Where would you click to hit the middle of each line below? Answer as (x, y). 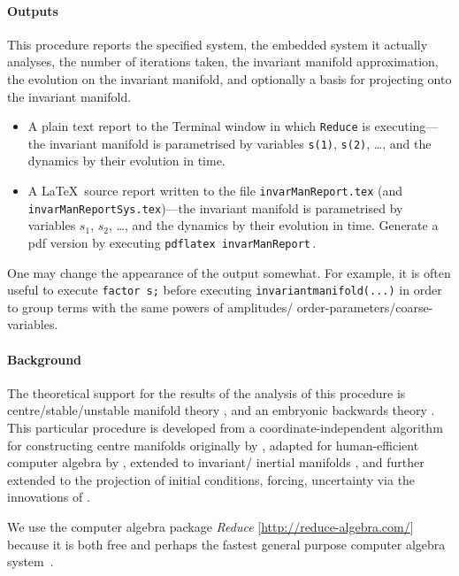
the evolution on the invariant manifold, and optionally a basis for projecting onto (229, 78)
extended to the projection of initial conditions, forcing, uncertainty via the (211, 479)
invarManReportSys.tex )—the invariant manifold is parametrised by (215, 207)
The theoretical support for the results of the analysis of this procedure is (207, 392)
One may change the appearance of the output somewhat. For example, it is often (229, 272)
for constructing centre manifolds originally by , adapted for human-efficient (213, 445)
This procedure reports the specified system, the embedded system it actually (218, 44)
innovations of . (49, 497)
